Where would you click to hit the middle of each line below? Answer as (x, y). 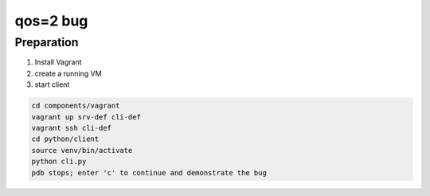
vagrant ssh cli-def (71, 128)
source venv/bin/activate (82, 150)
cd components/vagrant (76, 106)
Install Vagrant (59, 62)
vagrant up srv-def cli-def (86, 117)
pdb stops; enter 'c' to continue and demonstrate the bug (149, 172)
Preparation (47, 42)
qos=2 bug (51, 21)
